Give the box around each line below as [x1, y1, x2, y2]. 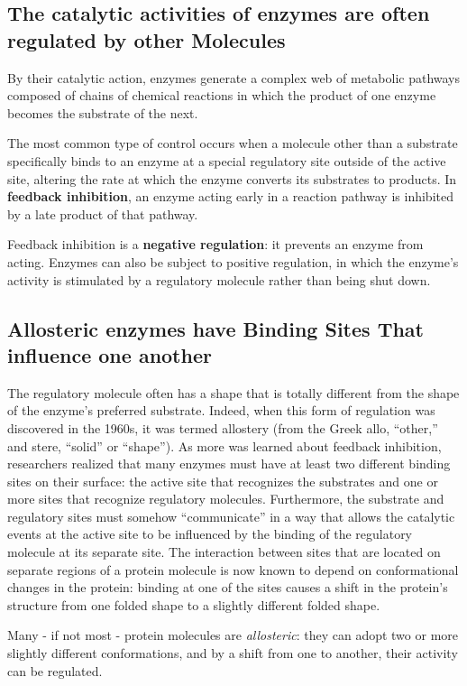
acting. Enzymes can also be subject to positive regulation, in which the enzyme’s [7, 252, 459, 271]
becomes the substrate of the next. [7, 103, 198, 122]
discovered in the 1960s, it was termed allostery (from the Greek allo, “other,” [7, 418, 438, 437]
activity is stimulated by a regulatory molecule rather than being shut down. [7, 270, 431, 289]
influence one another [7, 340, 212, 368]
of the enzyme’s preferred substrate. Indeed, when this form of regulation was [7, 401, 435, 420]
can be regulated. [7, 661, 103, 680]
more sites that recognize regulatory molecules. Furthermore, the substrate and [7, 489, 444, 508]
